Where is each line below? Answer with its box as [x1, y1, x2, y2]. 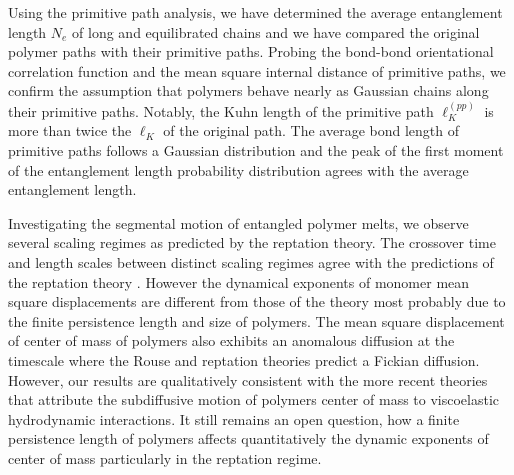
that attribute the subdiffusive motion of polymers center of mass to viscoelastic [8, 389, 500, 410]
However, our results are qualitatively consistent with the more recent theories [8, 369, 488, 390]
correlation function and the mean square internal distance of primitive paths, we [8, 60, 506, 81]
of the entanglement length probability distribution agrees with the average [8, 159, 469, 180]
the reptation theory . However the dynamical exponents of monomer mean [8, 271, 470, 292]
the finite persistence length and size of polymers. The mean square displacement [8, 310, 505, 331]
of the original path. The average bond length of [163, 120, 459, 141]
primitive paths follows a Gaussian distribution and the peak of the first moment [8, 139, 504, 160]
